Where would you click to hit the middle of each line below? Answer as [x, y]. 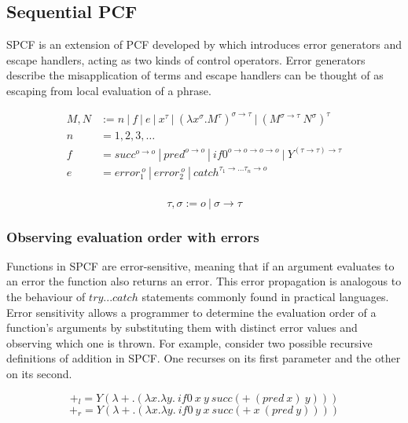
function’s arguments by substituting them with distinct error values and [182, 327]
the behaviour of [46, 297]
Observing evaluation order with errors [133, 236]
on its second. [39, 374]
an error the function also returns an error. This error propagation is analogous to [204, 281]
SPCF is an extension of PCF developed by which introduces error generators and [204, 44]
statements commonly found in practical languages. [265, 297]
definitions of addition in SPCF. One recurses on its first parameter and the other [204, 358]
